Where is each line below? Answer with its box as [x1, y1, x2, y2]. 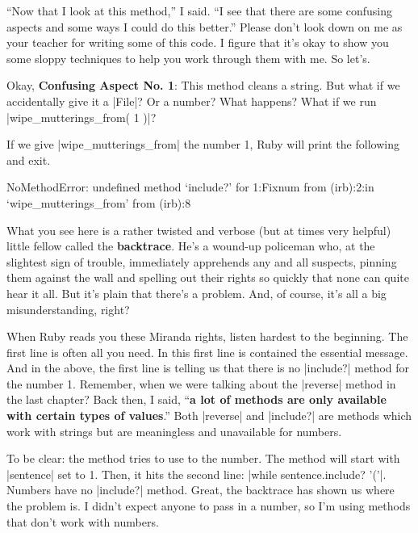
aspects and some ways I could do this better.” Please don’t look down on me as [6, 18, 403, 35]
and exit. [6, 151, 51, 168]
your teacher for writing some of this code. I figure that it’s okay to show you [6, 34, 389, 51]
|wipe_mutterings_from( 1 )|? [6, 108, 157, 125]
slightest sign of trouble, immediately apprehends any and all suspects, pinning [6, 253, 397, 270]
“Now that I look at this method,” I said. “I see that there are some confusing [6, 2, 392, 19]
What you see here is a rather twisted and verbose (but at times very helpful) [6, 221, 391, 238]
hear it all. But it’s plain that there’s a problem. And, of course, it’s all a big [6, 284, 387, 301]
